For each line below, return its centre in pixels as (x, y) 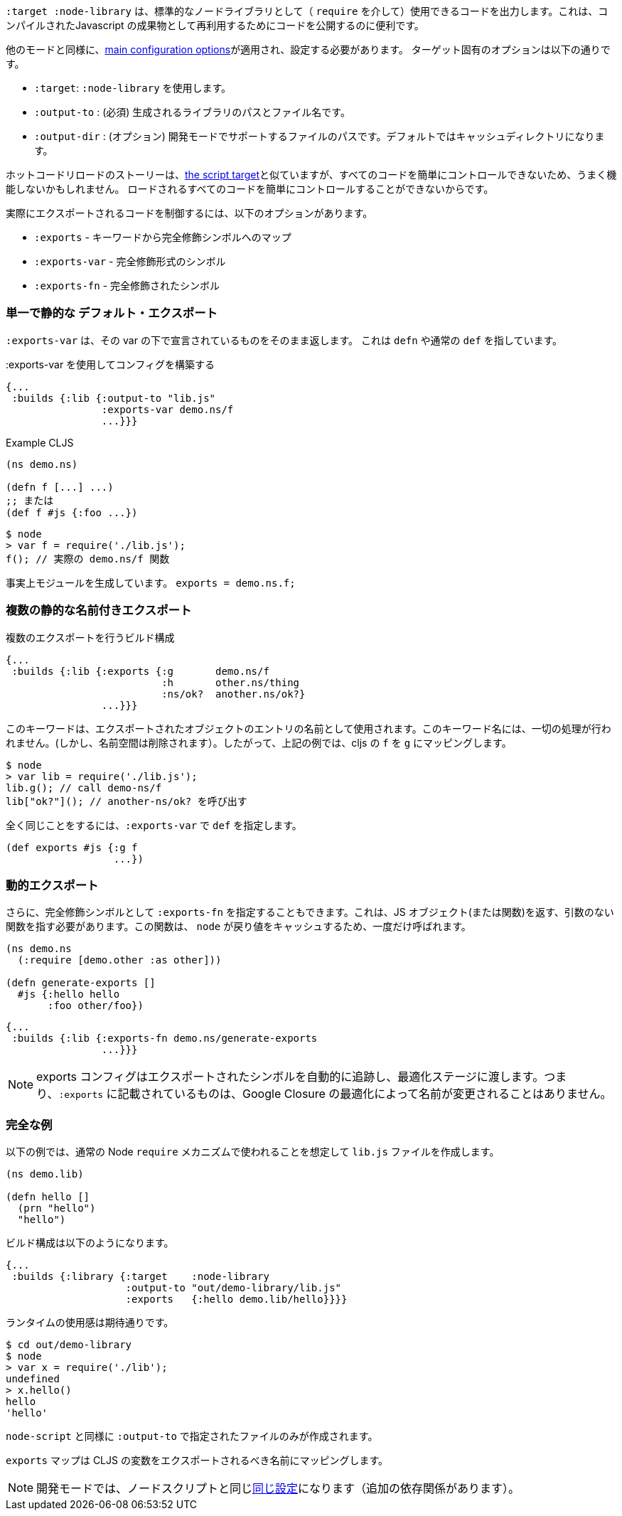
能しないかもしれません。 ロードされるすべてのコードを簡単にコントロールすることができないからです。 (250, 189)
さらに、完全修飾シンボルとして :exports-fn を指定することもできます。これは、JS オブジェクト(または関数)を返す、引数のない (310, 912)
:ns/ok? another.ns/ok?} (234, 694)
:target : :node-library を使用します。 (133, 88)
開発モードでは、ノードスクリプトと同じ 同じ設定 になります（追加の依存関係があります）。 (278, 1488)
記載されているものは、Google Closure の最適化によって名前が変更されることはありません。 (365, 1094)
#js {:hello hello (69, 994)
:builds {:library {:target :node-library (140, 1276)
